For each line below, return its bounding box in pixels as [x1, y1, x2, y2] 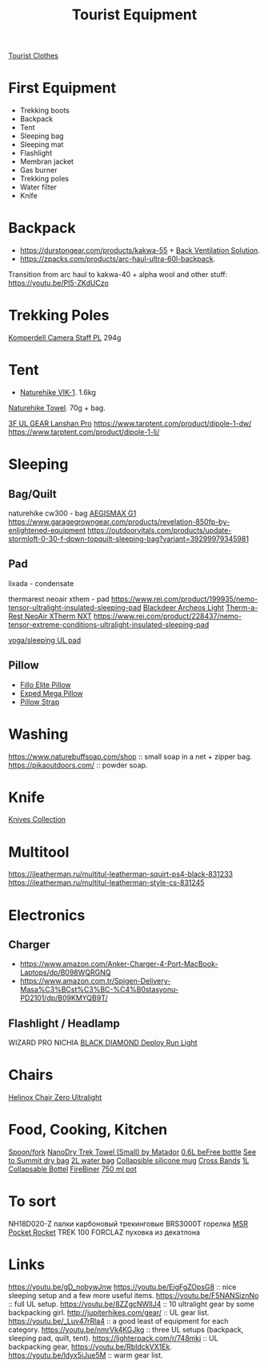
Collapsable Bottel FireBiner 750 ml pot [8, 1164, 138, 1174]
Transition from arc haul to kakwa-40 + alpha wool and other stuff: [8, 270, 228, 279]
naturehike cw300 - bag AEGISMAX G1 [8, 508, 137, 518]
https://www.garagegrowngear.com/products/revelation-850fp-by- [8, 516, 230, 527]
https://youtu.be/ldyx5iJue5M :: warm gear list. [8, 1350, 163, 1360]
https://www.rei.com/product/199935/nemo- [110, 594, 258, 604]
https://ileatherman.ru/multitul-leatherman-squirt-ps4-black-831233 [8, 869, 234, 879]
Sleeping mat [19, 140, 64, 149]
